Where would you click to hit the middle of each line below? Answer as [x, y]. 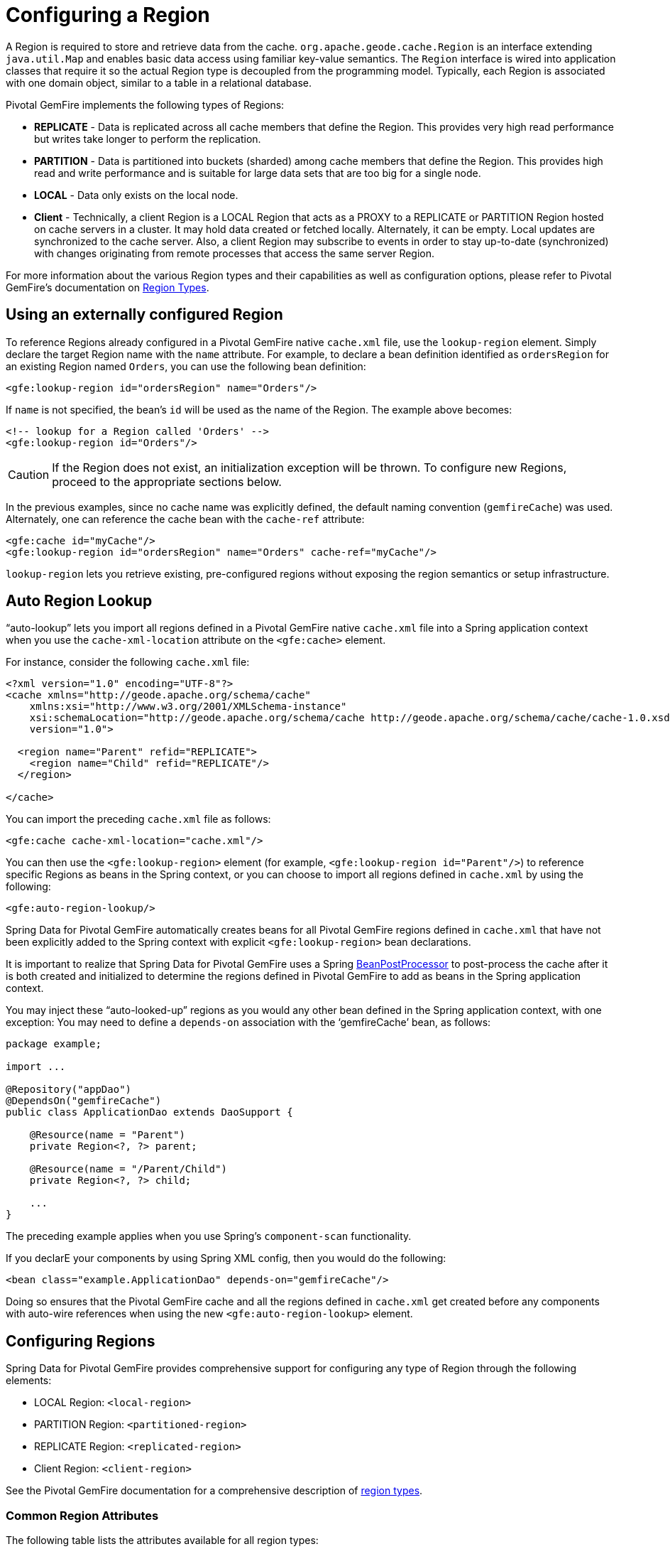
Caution [29, 474]
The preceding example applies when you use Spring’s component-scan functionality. [209, 1236]
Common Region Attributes [82, 1515]
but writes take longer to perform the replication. [148, 139]
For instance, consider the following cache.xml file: [128, 662]
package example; [54, 1044]
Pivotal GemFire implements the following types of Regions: [145, 104]
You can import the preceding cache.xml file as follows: [138, 819]
